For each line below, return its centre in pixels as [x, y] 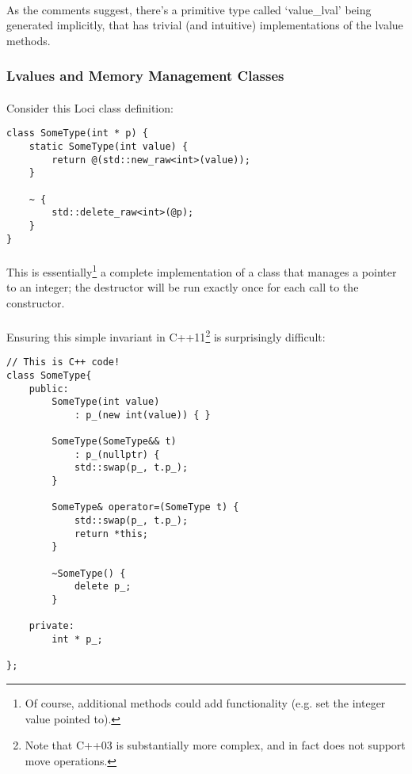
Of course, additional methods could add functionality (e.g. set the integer [205, 702]
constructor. [36, 302]
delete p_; [103, 587]
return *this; [111, 534]
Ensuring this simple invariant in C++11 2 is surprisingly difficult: [166, 335]
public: [49, 389]
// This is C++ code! [63, 362]
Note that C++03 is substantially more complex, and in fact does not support [215, 745]
